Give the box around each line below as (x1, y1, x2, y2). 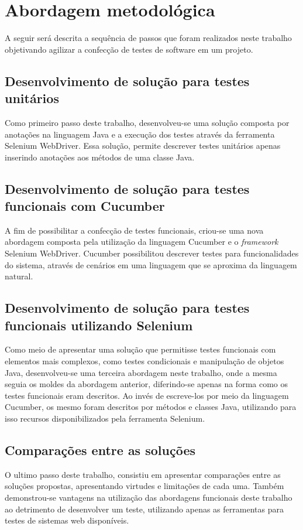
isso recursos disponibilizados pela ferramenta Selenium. (5, 412, 205, 424)
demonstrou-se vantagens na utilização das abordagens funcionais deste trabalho (5, 491, 292, 503)
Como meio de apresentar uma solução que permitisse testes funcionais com (5, 343, 276, 355)
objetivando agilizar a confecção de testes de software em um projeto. (5, 43, 253, 55)
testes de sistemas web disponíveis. (5, 514, 129, 526)
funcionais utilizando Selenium (5, 316, 193, 334)
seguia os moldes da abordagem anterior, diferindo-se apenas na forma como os (5, 378, 288, 390)
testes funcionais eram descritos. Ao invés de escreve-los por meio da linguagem (5, 389, 289, 401)
